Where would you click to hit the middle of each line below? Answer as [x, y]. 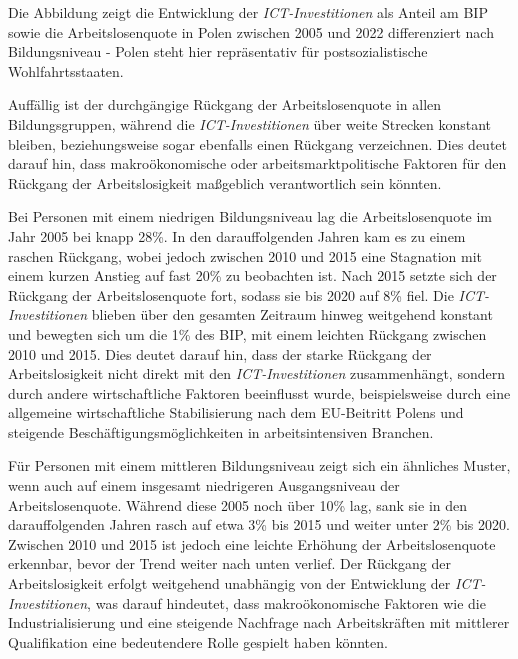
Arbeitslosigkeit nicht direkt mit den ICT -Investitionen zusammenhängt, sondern [256, 373]
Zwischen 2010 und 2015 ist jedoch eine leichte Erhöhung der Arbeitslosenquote [252, 543]
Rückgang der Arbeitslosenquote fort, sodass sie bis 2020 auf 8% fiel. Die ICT [246, 294]
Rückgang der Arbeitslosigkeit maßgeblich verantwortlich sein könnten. [225, 182]
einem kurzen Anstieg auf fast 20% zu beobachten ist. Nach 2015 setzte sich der [252, 275]
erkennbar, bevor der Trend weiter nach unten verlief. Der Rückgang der [229, 563]
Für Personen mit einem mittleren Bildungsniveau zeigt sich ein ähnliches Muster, [259, 465]
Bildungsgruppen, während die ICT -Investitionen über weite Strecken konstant [250, 123]
